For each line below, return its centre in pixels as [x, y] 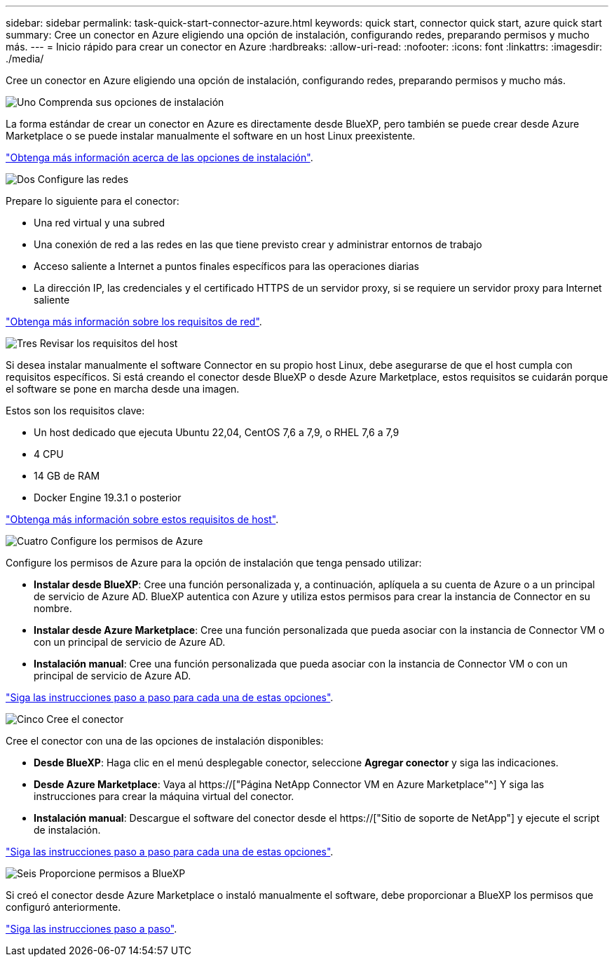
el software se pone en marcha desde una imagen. [123, 389]
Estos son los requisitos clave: [75, 411]
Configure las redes [83, 179]
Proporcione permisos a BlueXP [112, 873]
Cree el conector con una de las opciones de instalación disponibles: [165, 741]
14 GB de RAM [67, 476]
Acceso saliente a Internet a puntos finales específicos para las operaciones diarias [226, 266]
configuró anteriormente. [63, 907]
